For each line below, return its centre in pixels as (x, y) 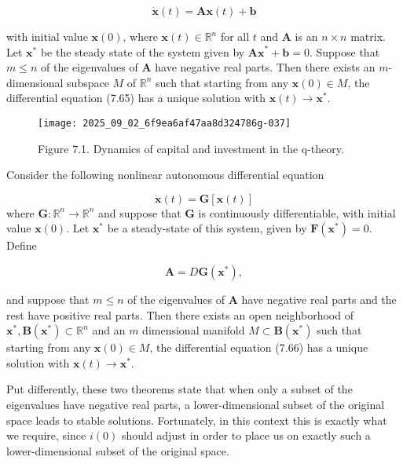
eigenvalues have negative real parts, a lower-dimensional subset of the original (196, 404)
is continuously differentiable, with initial (297, 212)
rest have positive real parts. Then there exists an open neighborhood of (180, 314)
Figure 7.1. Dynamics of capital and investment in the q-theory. (191, 148)
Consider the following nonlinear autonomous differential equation (165, 175)
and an (109, 330)
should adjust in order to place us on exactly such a (246, 435)
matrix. (368, 36)
